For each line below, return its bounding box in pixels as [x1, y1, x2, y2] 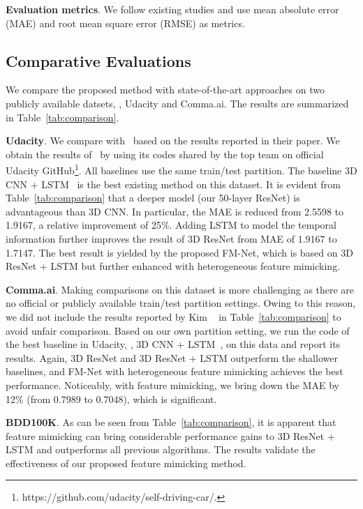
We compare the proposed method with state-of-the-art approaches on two [6, 82, 325, 97]
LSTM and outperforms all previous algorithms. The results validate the [6, 442, 316, 457]
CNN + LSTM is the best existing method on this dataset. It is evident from [6, 176, 341, 191]
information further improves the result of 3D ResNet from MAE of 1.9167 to [6, 231, 337, 245]
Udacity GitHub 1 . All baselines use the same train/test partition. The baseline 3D [6, 161, 357, 178]
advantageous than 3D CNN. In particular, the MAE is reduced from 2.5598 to [6, 204, 344, 218]
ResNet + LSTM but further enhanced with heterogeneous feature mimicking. [6, 259, 341, 273]
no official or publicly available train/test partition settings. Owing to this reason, [6, 296, 356, 310]
